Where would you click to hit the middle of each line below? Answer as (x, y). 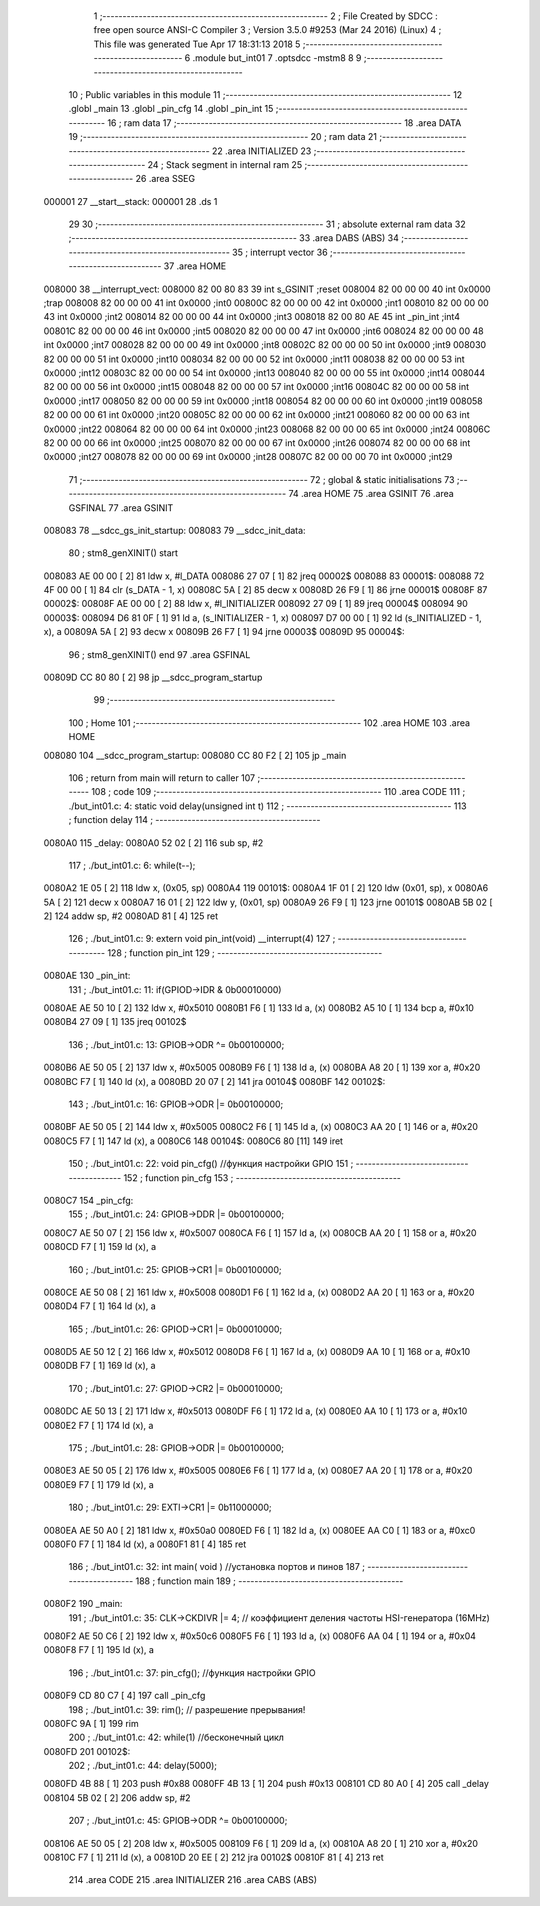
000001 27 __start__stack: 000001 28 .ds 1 (130, 201)
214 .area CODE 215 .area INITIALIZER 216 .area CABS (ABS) (193, 1880)
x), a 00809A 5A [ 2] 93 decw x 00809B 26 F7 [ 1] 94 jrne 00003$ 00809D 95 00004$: (224, 632)
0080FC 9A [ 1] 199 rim (91, 1723)
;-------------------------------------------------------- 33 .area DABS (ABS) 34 (234, 238)
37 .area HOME (195, 266)
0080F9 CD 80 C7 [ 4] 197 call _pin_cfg (124, 1696)
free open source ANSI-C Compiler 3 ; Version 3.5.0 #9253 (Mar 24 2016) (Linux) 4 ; (267, 30)
